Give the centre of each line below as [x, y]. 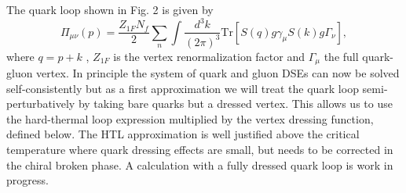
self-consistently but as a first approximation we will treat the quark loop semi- [197, 88]
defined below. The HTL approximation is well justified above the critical [183, 134]
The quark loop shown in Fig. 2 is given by [110, 9]
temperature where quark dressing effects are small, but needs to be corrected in [200, 149]
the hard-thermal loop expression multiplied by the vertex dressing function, [190, 118]
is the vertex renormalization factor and [209, 56]
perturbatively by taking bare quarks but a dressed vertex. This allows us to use [199, 104]
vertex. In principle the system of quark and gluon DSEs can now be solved [218, 72]
